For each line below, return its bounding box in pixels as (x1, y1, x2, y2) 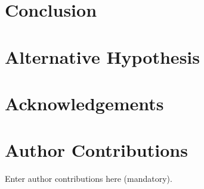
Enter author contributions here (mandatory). (5, 172, 172, 185)
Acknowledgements (5, 91, 164, 115)
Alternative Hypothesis (5, 44, 200, 69)
